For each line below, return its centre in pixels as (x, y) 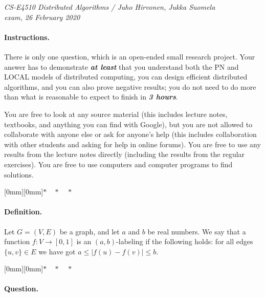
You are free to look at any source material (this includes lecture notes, (116, 114)
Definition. (23, 212)
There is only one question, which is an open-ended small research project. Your (130, 56)
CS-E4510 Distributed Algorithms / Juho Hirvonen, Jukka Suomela (110, 7)
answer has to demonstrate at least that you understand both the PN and (122, 66)
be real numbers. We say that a (197, 231)
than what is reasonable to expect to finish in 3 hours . (91, 97)
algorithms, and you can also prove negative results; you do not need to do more (130, 86)
